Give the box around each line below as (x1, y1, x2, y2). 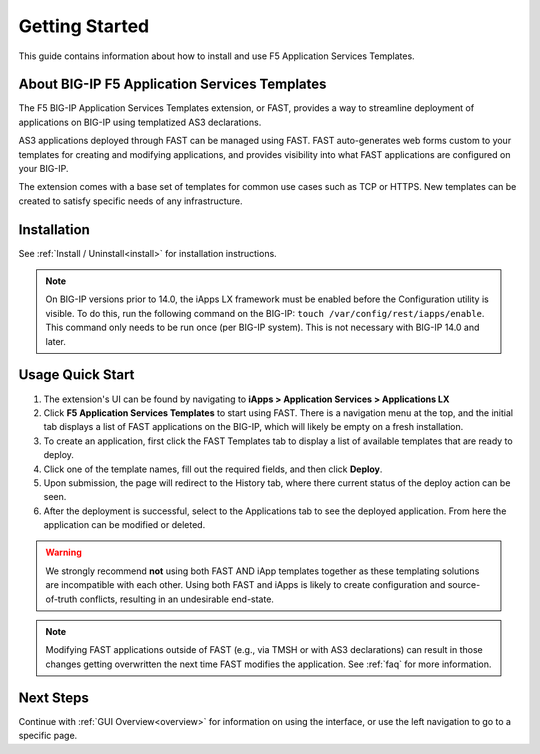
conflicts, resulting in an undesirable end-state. (79, 593, 275, 605)
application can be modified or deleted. (43, 519, 206, 531)
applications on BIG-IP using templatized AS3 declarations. (18, 116, 262, 128)
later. (45, 335, 67, 347)
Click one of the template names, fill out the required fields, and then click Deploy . (43, 463, 383, 475)
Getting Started (18, 15, 150, 37)
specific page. (18, 730, 78, 742)
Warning (45, 546, 82, 559)
